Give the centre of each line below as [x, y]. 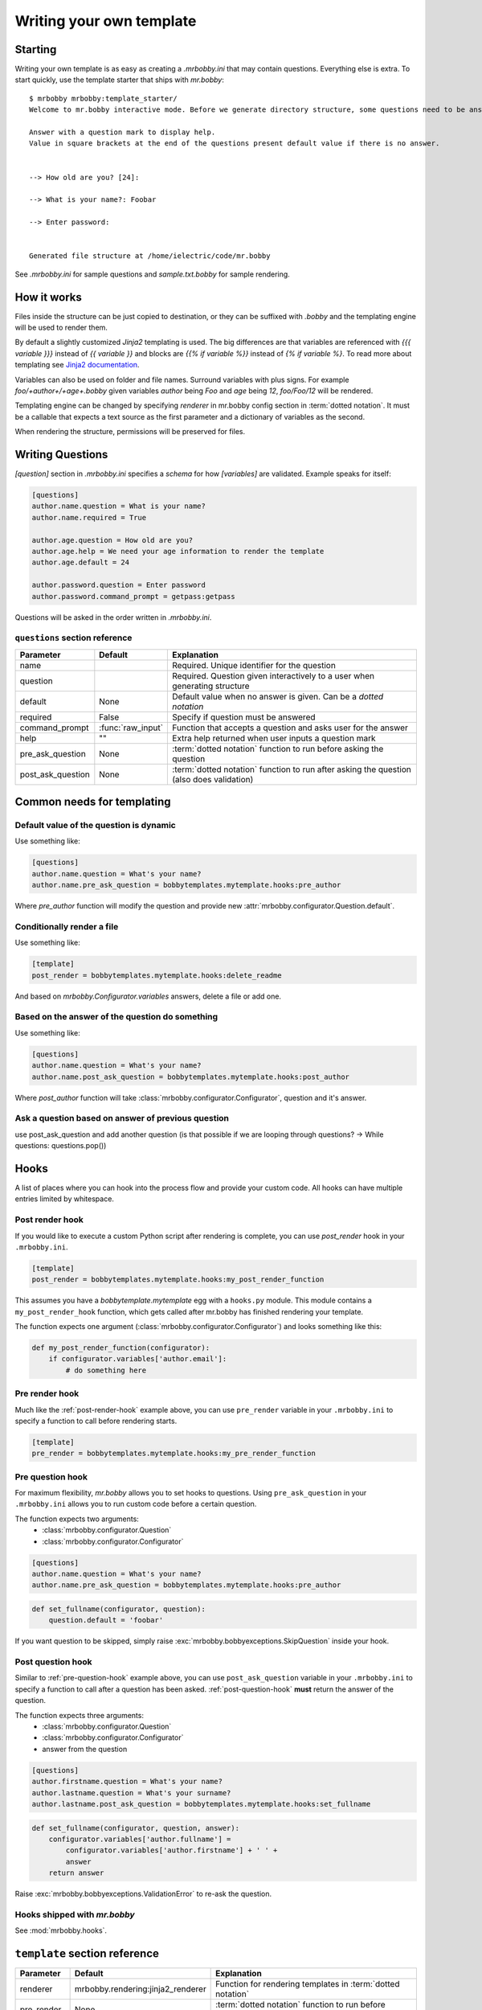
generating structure [211, 686]
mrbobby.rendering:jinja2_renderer [140, 1989]
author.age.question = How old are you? [112, 540]
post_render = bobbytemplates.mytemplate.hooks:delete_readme [157, 975]
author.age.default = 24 [81, 562]
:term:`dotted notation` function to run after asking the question [292, 769]
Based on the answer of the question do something [116, 1017]
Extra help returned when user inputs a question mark [274, 738]
